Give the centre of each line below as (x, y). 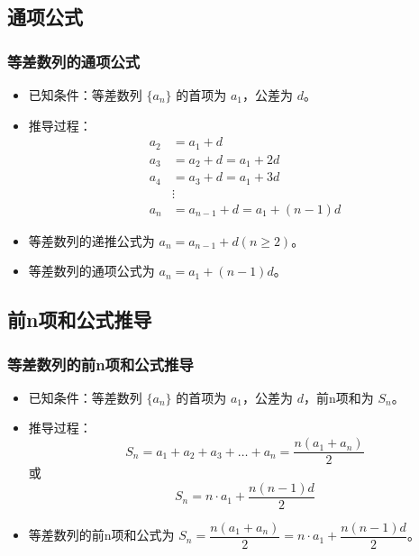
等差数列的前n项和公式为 (101, 535)
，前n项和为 (338, 397)
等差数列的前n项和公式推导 (100, 364)
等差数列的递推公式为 (91, 240)
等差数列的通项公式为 (91, 271)
